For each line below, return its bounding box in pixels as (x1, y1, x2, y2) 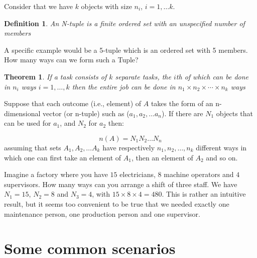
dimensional (4, 108, 41, 118)
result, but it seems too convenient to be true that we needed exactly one (4, 198, 229, 209)
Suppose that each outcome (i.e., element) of (4, 98, 142, 109)
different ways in (196, 142, 247, 152)
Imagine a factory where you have (4, 169, 108, 180)
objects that (216, 108, 253, 118)
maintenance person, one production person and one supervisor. (4, 208, 200, 219)
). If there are (162, 108, 203, 118)
